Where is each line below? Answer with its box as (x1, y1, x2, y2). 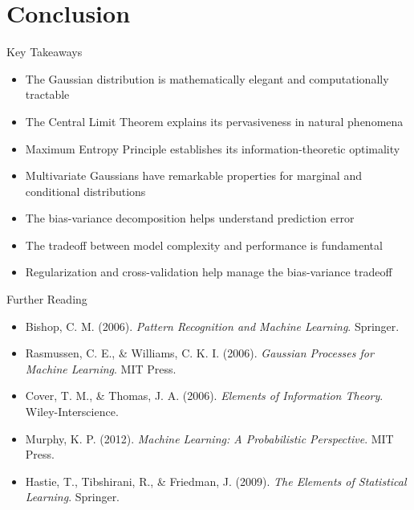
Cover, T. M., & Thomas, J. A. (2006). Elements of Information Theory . (25, 387, 384, 404)
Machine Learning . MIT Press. (25, 360, 177, 377)
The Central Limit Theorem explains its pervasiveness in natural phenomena (25, 112, 404, 129)
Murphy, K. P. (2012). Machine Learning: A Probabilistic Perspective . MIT (25, 430, 394, 447)
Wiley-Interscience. (25, 403, 119, 420)
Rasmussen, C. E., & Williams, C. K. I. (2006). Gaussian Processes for (25, 345, 374, 361)
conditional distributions (25, 182, 146, 199)
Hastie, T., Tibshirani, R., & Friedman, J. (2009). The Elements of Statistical (25, 472, 407, 489)
